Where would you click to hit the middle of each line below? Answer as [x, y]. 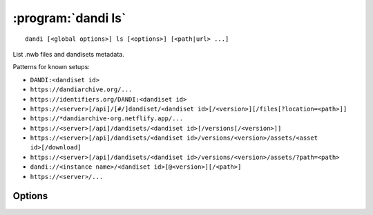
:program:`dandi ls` [69, 18]
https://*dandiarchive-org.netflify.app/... [107, 119]
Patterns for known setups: [51, 67]
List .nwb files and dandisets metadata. [68, 54]
